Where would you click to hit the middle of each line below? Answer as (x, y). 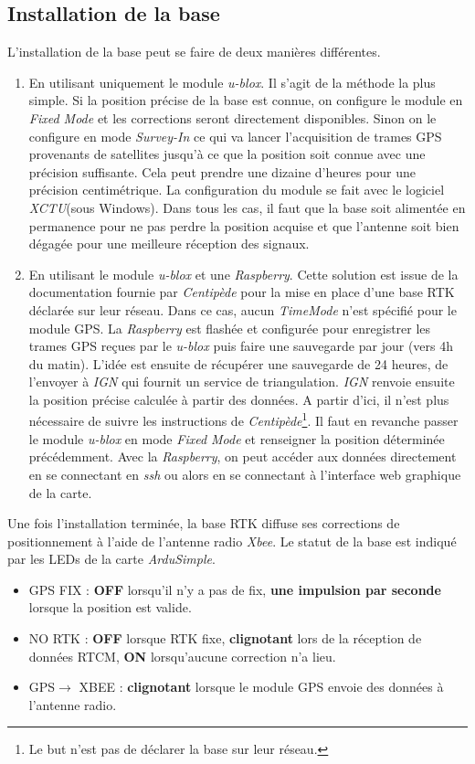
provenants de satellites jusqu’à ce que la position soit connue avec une (227, 154)
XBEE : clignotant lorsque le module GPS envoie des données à (261, 687)
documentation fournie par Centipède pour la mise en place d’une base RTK (242, 292)
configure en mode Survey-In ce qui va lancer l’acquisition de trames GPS (235, 136)
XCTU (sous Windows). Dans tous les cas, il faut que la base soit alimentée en (247, 207)
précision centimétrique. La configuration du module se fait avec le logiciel (237, 190)
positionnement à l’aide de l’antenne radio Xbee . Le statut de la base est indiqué (232, 541)
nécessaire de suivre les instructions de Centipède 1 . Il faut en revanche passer (243, 419)
